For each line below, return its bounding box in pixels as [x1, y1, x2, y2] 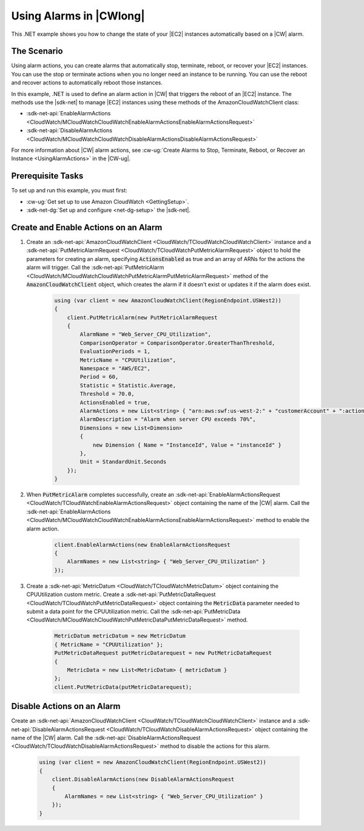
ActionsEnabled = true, [79, 399, 151, 406]
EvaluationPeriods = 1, [79, 348, 151, 355]
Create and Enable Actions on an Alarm [11, 222, 163, 232]
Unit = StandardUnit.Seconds [79, 458, 167, 466]
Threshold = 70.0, [79, 390, 135, 398]
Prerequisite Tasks [11, 171, 84, 181]
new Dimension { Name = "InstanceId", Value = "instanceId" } [92, 441, 282, 449]
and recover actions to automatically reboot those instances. [11, 79, 163, 86]
